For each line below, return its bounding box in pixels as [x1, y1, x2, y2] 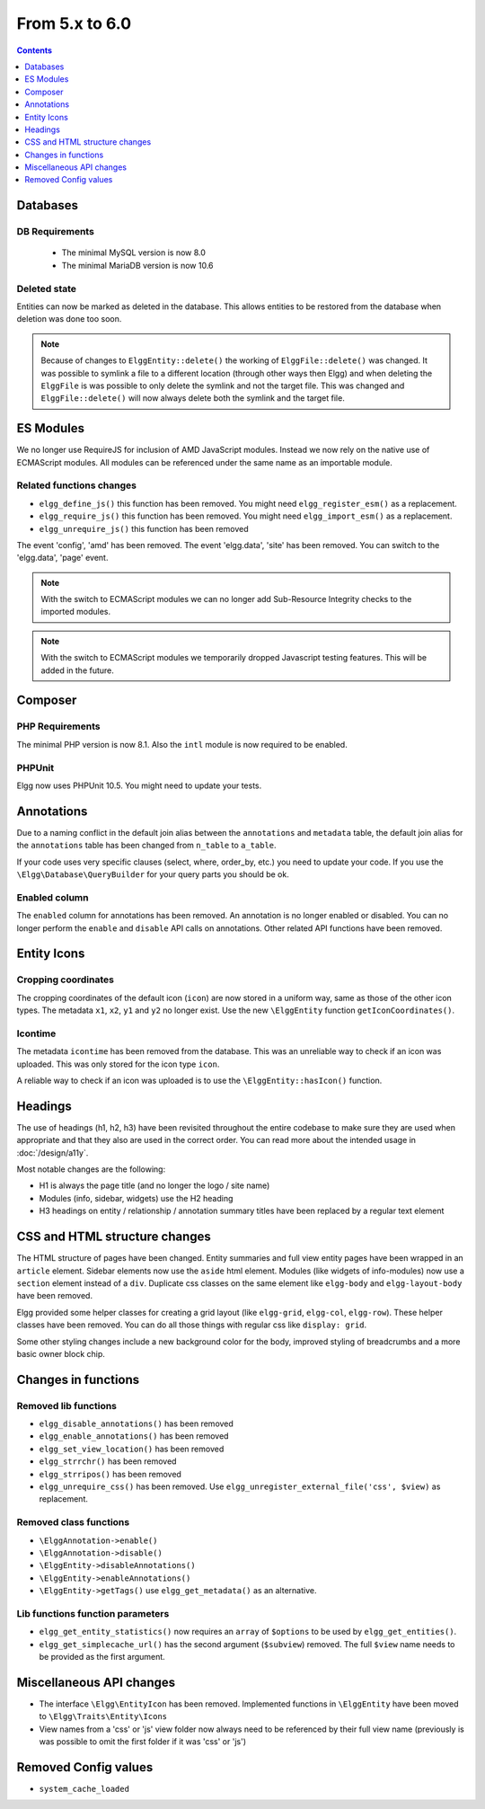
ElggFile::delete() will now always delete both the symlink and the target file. [40, 393, 345, 403]
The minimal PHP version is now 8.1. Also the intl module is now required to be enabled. [16, 739, 348, 749]
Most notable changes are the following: [16, 1164, 166, 1175]
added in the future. [40, 665, 114, 676]
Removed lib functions [16, 1399, 117, 1412]
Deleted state [16, 282, 76, 295]
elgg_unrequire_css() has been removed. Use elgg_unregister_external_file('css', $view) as [39, 1481, 441, 1492]
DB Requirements [16, 226, 94, 238]
